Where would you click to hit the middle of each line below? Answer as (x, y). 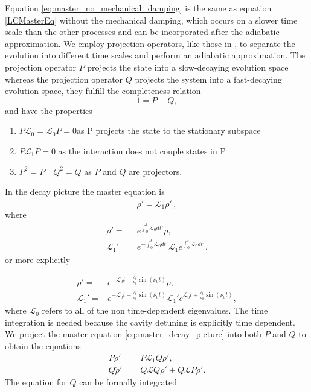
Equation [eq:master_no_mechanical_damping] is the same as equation (138, 8)
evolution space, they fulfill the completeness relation (103, 91)
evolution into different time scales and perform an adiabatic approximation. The (155, 55)
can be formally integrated (128, 382)
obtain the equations (43, 346)
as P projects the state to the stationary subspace (169, 131)
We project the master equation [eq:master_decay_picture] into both (133, 334)
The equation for (36, 382)
